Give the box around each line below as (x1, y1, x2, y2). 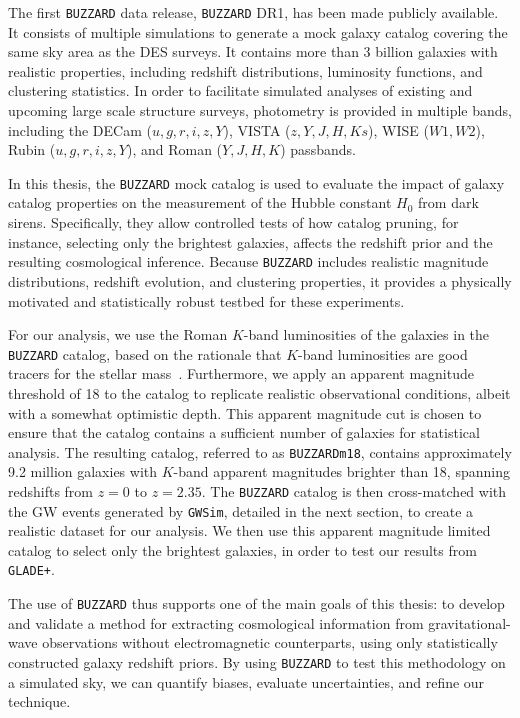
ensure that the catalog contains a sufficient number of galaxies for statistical (8, 422, 480, 443)
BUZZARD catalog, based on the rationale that (8, 343, 282, 364)
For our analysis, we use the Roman (8, 324, 228, 345)
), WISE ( (368, 119, 429, 140)
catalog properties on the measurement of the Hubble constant (8, 192, 392, 213)
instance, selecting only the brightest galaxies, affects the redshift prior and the (8, 231, 493, 252)
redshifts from (8, 480, 94, 501)
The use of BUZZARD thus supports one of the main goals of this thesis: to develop (8, 593, 505, 614)
